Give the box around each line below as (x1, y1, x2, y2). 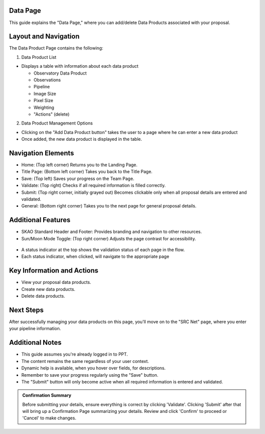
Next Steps (9, 306, 44, 314)
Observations (33, 77, 61, 83)
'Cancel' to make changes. (22, 415, 77, 421)
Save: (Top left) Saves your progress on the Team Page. (21, 176, 134, 181)
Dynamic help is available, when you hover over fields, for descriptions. (21, 365, 166, 371)
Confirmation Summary (22, 392, 72, 398)
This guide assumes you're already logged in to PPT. (21, 351, 128, 357)
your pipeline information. (9, 326, 61, 332)
